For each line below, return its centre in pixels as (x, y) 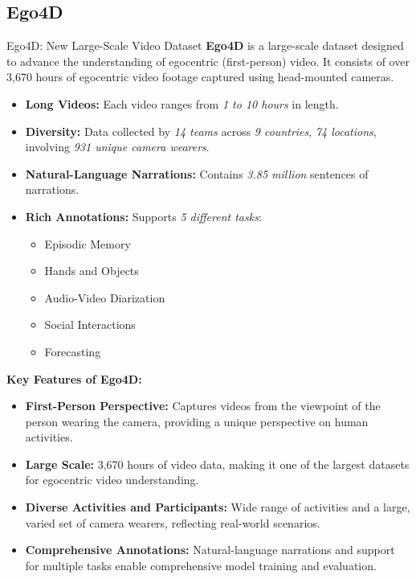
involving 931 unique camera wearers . (117, 147)
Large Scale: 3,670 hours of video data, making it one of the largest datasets (217, 464)
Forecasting (73, 351)
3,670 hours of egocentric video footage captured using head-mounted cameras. (200, 77)
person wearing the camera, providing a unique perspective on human (197, 421)
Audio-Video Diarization (105, 297)
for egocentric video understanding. (112, 480)
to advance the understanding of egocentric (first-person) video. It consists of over (208, 61)
